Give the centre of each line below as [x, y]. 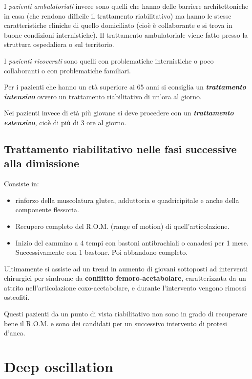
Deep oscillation [59, 367]
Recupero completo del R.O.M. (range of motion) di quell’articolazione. [122, 226]
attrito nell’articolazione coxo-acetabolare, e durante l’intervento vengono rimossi [125, 287]
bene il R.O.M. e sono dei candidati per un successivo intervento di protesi [115, 323]
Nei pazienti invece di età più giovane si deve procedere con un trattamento [119, 113]
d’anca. [15, 333]
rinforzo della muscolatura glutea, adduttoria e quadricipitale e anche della [127, 200]
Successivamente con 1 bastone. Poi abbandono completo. [102, 252]
